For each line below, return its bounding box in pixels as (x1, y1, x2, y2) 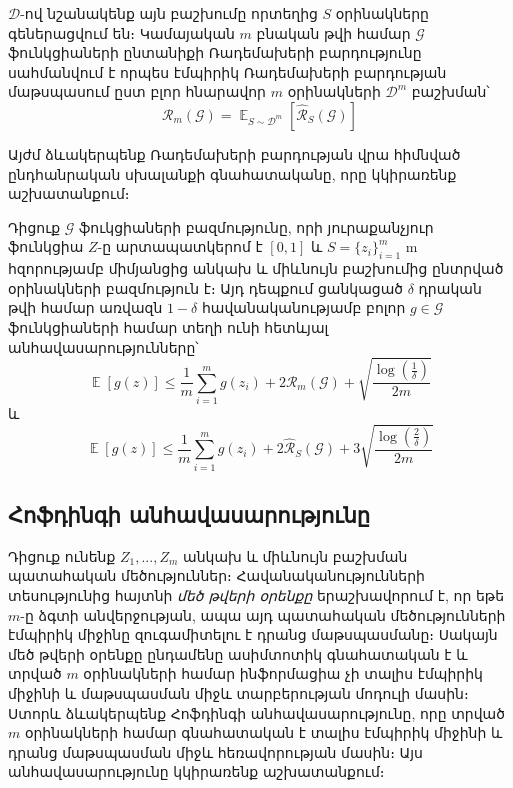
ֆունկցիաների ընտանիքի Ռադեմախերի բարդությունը (8, 42, 422, 63)
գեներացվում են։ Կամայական (8, 22, 235, 43)
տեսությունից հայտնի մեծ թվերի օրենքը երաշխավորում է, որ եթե (8, 584, 505, 605)
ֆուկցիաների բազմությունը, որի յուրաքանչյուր (79, 216, 434, 237)
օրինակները (335, 3, 429, 23)
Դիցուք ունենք (8, 545, 116, 566)
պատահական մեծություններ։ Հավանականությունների (8, 565, 425, 586)
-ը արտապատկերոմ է (97, 236, 263, 257)
